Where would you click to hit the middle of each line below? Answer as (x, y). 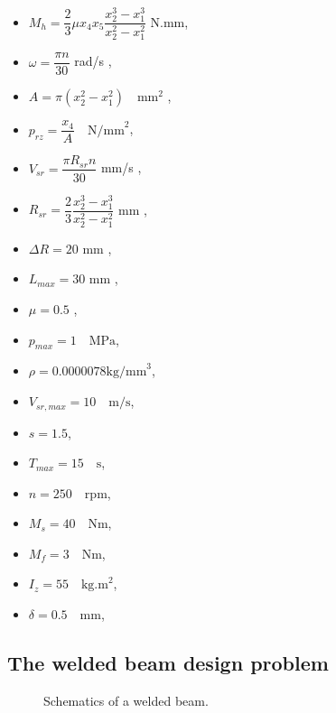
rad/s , (93, 61)
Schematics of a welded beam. (126, 700)
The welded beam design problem (168, 663)
